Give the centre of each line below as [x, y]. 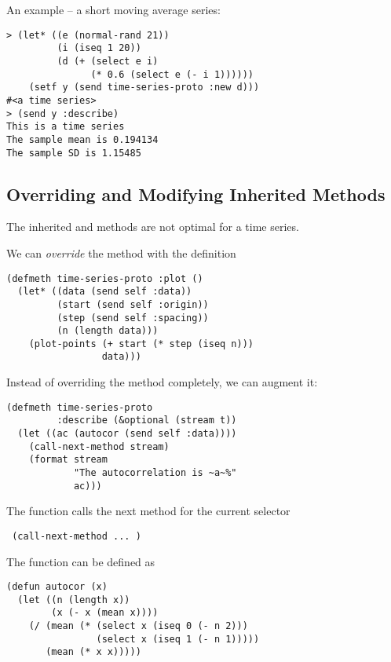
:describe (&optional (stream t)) [147, 421]
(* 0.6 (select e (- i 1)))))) [172, 74]
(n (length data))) [108, 331]
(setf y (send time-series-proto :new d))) [144, 88]
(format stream [68, 460]
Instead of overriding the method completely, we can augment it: [162, 382]
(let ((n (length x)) [74, 600]
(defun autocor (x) [57, 587]
